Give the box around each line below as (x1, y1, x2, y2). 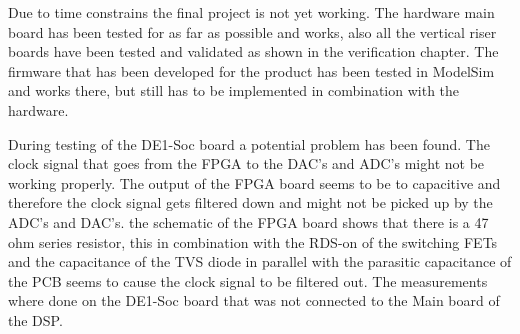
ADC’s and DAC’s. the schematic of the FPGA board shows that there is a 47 (8, 211, 489, 232)
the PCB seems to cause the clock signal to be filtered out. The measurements (8, 270, 488, 291)
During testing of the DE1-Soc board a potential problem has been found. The (8, 133, 490, 154)
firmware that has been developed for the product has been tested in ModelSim (8, 60, 495, 81)
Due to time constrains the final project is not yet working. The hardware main (8, 2, 495, 22)
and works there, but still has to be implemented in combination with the (8, 80, 460, 101)
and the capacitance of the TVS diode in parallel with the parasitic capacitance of (8, 251, 512, 272)
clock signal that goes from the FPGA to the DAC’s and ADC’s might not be (8, 153, 485, 174)
